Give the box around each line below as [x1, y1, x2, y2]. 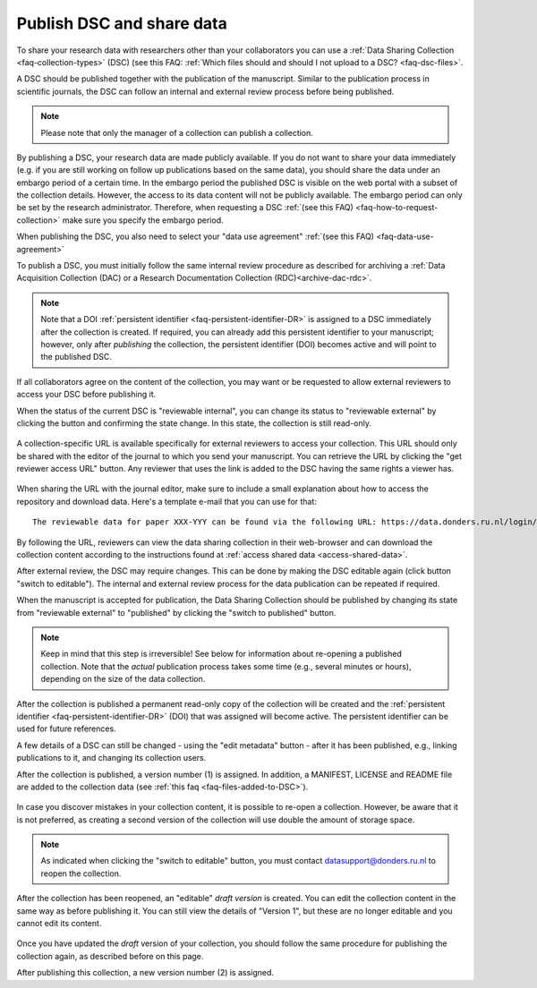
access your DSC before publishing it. [16, 389, 157, 400]
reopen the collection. [40, 868, 122, 879]
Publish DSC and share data [16, 13, 227, 33]
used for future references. [16, 723, 116, 734]
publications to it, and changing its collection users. [16, 753, 207, 763]
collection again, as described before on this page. [16, 950, 204, 961]
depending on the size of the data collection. [40, 674, 206, 685]
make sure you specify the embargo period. [62, 215, 224, 226]
